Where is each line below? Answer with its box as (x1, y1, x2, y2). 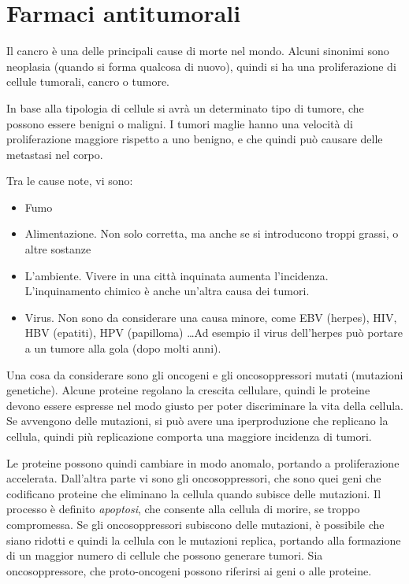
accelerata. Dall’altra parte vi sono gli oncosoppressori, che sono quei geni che (6, 470, 381, 486)
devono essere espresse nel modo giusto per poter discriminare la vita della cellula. (6, 397, 403, 413)
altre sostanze (24, 241, 91, 257)
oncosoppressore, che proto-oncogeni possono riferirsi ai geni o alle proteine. (6, 562, 372, 578)
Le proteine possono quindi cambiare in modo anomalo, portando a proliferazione (6, 454, 400, 471)
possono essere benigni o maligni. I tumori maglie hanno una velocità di (6, 115, 353, 131)
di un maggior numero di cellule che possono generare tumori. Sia (6, 547, 323, 564)
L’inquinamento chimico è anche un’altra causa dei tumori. (24, 283, 310, 299)
